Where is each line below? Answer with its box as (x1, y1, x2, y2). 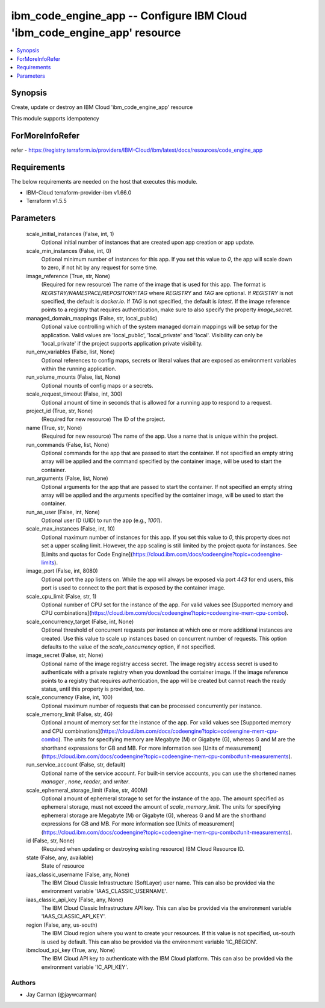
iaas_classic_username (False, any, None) (26, 871, 129, 878)
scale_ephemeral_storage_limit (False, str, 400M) (26, 786, 148, 794)
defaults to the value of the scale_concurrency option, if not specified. (41, 643, 216, 650)
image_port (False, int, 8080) (26, 567, 99, 574)
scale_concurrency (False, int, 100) (26, 694, 113, 701)
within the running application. (41, 365, 117, 373)
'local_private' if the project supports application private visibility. (41, 340, 203, 347)
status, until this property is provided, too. (41, 685, 145, 692)
